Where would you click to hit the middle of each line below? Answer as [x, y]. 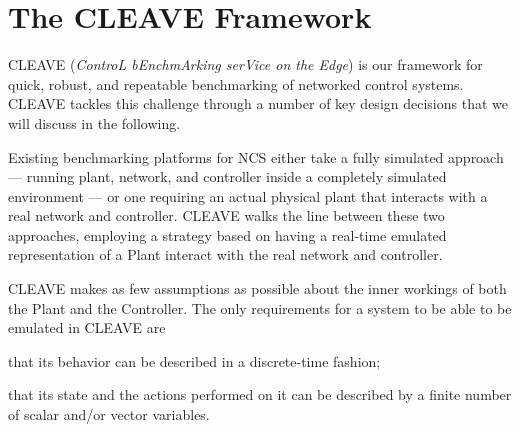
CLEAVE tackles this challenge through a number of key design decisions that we [258, 103]
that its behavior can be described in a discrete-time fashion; [194, 360]
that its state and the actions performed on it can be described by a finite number [260, 394]
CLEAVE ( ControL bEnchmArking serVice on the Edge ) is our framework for [245, 64]
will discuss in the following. [94, 122]
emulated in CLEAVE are [87, 327]
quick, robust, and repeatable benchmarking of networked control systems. [236, 83]
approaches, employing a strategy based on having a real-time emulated [227, 234]
